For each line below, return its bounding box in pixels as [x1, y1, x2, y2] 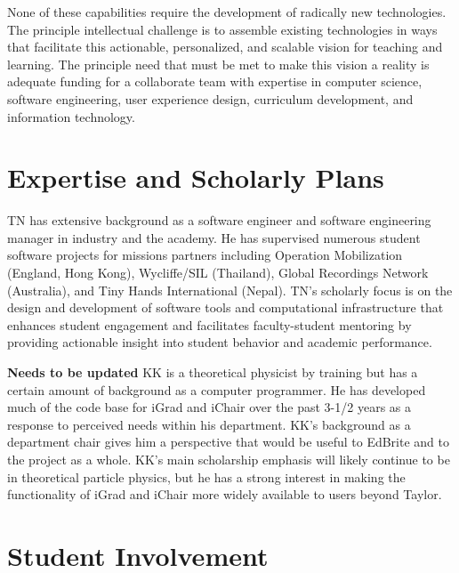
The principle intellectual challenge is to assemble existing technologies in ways [7, 20, 438, 38]
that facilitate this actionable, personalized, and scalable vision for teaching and [7, 37, 443, 56]
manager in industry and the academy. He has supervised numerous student [7, 228, 421, 246]
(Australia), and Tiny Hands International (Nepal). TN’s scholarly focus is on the [7, 280, 453, 299]
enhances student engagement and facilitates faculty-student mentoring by [7, 315, 412, 334]
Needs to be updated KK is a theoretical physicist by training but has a [7, 363, 418, 382]
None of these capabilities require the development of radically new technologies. [7, 3, 447, 20]
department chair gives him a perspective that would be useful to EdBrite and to [7, 432, 449, 451]
